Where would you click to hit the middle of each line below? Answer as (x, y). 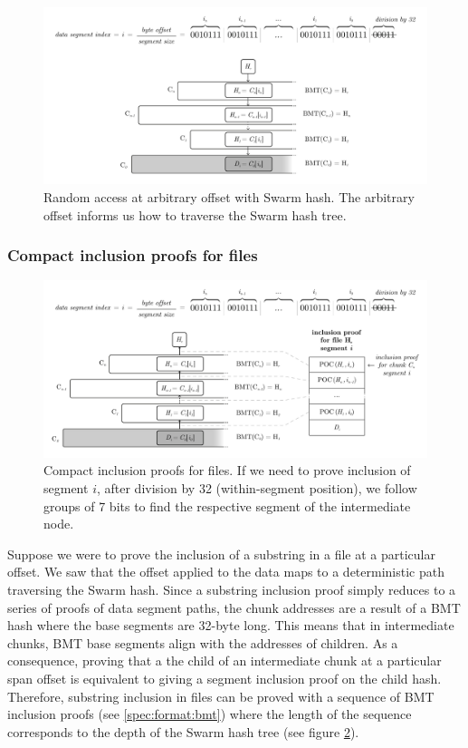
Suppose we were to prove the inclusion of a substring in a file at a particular (222, 554)
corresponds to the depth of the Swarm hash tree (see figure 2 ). (183, 731)
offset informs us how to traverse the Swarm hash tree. (195, 214)
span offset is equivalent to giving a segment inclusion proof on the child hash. (224, 678)
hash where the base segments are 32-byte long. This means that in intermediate (231, 625)
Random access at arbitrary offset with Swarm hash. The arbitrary (229, 197)
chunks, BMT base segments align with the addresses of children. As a (203, 642)
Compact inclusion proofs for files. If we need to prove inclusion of (227, 470)
